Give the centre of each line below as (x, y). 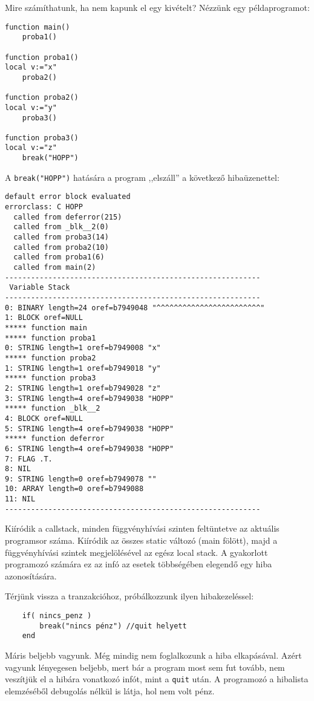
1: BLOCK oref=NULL (44, 318)
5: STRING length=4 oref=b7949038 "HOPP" (90, 429)
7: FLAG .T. (29, 459)
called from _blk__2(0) (61, 227)
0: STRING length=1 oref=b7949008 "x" (83, 348)
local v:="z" (31, 148)
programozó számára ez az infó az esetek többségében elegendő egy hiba (139, 564)
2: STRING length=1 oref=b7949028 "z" (83, 388)
